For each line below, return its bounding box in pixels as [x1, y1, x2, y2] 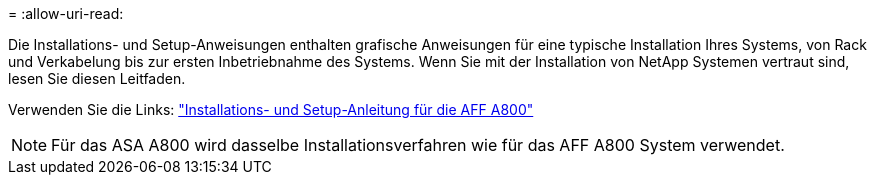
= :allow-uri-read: [8, 5, 124, 22]
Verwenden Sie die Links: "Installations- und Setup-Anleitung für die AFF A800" [8, 101, 534, 118]
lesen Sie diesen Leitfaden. [8, 70, 186, 87]
